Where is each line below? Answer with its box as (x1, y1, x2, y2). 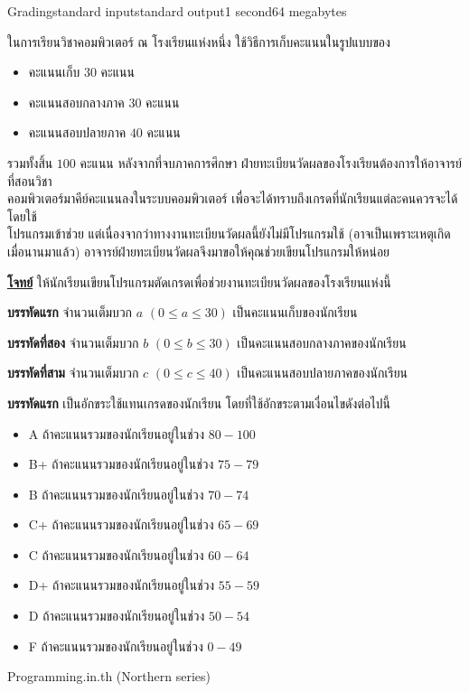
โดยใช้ (7, 206, 37, 225)
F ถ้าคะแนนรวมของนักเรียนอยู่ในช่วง (28, 636, 203, 655)
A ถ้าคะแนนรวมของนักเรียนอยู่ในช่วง (28, 424, 205, 443)
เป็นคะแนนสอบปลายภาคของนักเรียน (237, 363, 408, 382)
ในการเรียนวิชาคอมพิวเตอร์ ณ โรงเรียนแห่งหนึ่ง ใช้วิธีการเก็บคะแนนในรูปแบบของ (7, 32, 390, 51)
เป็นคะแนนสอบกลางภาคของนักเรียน (237, 332, 407, 351)
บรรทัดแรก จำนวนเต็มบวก (7, 303, 133, 322)
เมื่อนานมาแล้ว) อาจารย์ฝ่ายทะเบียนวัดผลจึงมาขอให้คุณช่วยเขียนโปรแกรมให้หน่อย (7, 241, 390, 260)
